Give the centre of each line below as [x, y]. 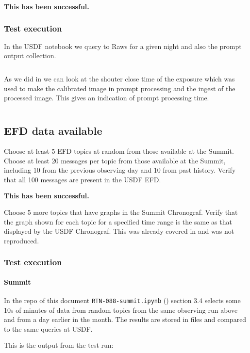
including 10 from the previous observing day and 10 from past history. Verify [120, 170]
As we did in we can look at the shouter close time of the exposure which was [119, 79]
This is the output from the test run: [59, 345]
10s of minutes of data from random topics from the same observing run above [121, 310]
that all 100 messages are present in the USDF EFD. [83, 179]
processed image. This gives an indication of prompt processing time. [107, 98]
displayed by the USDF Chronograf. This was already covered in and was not [119, 231]
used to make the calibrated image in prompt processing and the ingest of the [120, 88]
